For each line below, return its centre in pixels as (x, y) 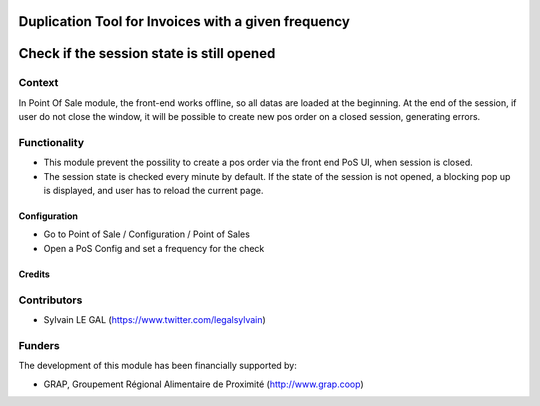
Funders (39, 345)
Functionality (51, 142)
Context (38, 83)
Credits (34, 274)
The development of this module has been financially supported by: (157, 366)
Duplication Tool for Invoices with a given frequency (184, 21)
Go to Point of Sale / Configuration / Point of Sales (146, 234)
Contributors (50, 300)
